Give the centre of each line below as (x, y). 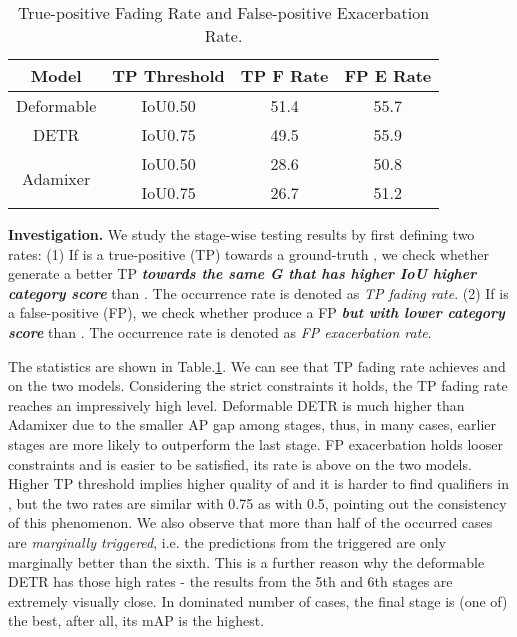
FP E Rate (388, 75)
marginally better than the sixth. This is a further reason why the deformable (246, 561)
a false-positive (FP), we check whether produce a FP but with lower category (256, 312)
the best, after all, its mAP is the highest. (136, 620)
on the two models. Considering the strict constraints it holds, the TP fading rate (258, 385)
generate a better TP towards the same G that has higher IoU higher (242, 273)
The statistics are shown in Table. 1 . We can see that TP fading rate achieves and (257, 365)
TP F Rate (284, 75)
